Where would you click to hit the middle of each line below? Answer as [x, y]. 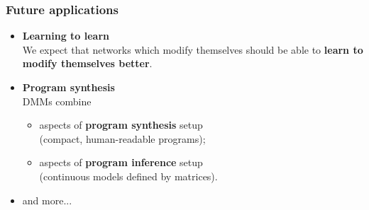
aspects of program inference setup [121, 162]
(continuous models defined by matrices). [128, 176]
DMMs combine [57, 101]
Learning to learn [66, 36]
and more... [47, 200]
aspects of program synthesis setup [121, 125]
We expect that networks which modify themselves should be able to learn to [193, 49]
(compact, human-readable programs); [122, 138]
